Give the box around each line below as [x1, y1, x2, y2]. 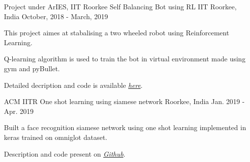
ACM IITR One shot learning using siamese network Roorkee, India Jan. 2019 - [4, 96, 245, 107]
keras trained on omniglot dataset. [4, 132, 108, 142]
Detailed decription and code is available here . [4, 80, 143, 90]
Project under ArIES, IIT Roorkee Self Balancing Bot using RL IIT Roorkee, [4, 1, 237, 11]
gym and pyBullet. [4, 63, 60, 73]
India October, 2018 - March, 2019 [4, 11, 108, 21]
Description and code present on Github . [4, 148, 126, 159]
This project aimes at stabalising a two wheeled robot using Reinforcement [4, 27, 229, 38]
